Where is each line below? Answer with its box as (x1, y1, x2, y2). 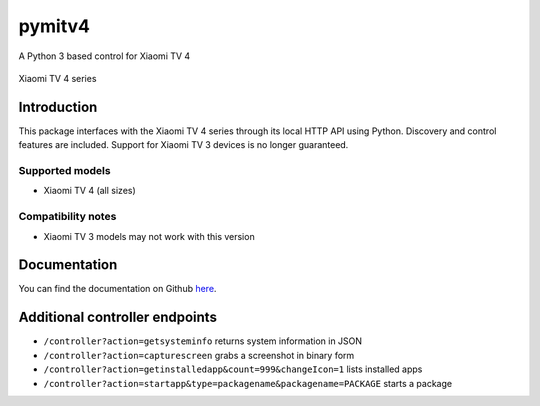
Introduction (18, 98, 98, 115)
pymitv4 (18, 15, 90, 37)
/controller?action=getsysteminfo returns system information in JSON (43, 335, 363, 347)
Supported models (18, 164, 111, 177)
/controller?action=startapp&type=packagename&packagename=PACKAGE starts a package (43, 377, 453, 389)
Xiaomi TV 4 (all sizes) (43, 185, 137, 197)
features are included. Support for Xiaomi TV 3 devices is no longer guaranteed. (18, 139, 349, 151)
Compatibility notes (18, 210, 117, 224)
